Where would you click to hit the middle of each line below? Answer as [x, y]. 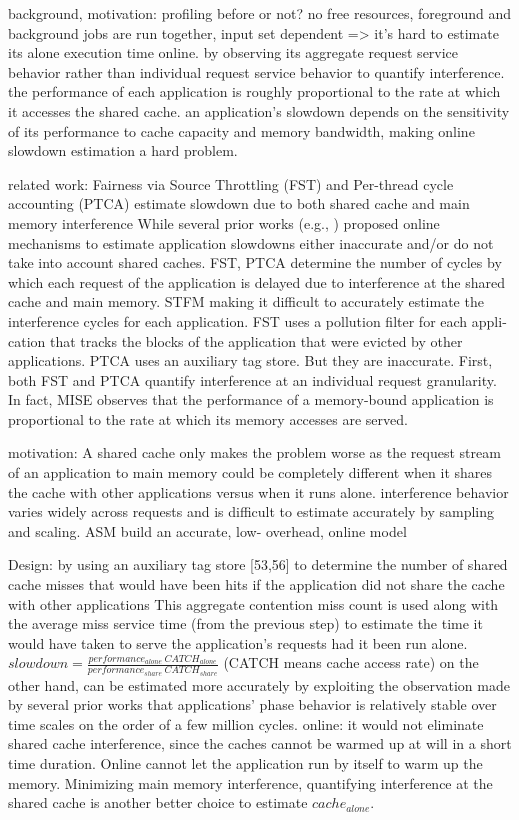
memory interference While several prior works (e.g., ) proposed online [224, 222]
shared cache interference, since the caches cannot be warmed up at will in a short [260, 743]
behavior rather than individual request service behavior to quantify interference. [256, 71]
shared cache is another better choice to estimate [158, 802]
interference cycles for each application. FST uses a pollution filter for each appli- [257, 320]
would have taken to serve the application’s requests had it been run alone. [238, 642]
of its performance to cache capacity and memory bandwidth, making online [241, 130]
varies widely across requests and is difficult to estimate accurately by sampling [251, 511]
